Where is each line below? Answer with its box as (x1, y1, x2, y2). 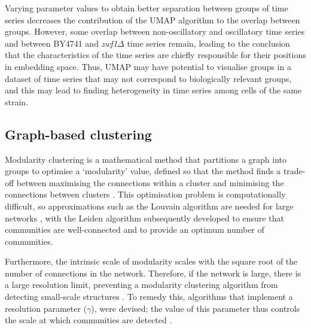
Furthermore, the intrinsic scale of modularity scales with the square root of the (5, 255, 298, 268)
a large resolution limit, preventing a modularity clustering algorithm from (5, 278, 278, 291)
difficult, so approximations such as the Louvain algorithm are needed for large (5, 199, 294, 212)
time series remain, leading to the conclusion (127, 37, 290, 49)
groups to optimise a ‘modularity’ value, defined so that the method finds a (5, 165, 281, 177)
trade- (283, 165, 306, 177)
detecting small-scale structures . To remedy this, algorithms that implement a (5, 290, 293, 303)
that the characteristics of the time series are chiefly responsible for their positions (5, 48, 306, 61)
